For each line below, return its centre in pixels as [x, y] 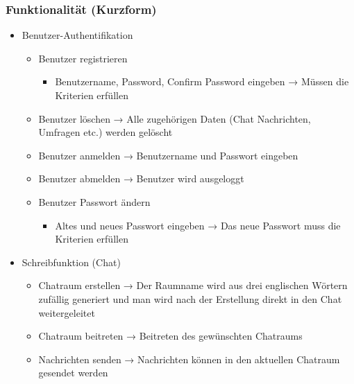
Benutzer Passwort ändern [94, 201]
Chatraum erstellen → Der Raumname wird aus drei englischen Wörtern [193, 285]
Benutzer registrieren [83, 58]
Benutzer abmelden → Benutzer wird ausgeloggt [141, 178]
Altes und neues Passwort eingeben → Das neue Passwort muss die [198, 225]
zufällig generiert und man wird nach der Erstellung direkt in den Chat [190, 298]
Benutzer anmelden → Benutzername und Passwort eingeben [168, 155]
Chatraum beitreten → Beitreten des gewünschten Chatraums [170, 336]
